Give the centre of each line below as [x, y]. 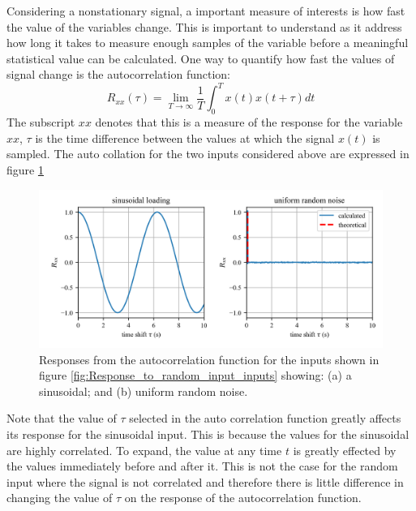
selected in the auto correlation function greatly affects [265, 418]
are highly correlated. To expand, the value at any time [144, 450]
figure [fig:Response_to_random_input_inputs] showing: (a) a [195, 375]
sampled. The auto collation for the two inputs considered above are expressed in [208, 154]
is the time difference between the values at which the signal [185, 137]
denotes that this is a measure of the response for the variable [249, 122]
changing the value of [60, 498]
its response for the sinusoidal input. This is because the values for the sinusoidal [208, 434]
